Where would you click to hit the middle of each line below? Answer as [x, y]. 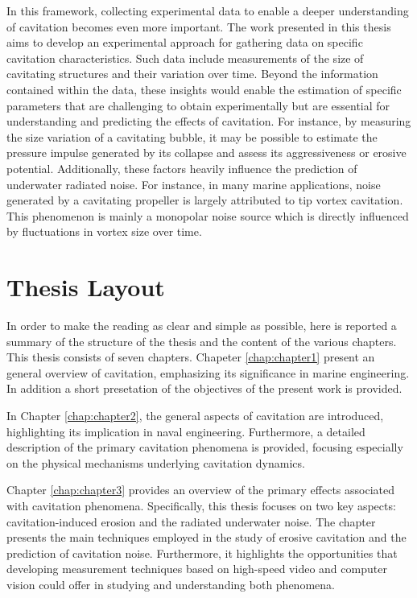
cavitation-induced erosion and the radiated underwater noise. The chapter [191, 521]
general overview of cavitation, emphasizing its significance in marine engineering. [208, 372]
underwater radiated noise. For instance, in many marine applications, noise [194, 184]
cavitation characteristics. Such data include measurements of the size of [185, 58]
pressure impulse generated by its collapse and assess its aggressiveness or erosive [206, 153]
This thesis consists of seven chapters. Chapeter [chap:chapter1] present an [191, 357]
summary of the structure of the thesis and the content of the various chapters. [202, 341]
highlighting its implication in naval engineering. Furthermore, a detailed [186, 431]
